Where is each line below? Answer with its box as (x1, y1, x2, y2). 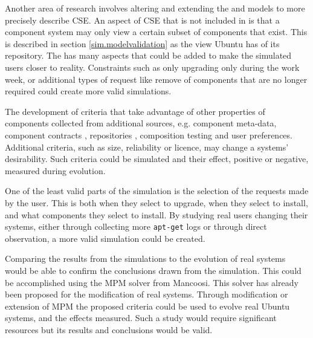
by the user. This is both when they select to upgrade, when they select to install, (5, 196, 308, 209)
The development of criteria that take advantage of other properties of (5, 105, 265, 117)
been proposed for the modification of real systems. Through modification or (5, 288, 288, 301)
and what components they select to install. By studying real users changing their (5, 208, 308, 221)
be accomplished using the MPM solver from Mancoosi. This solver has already (5, 276, 298, 288)
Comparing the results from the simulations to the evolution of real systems (5, 252, 286, 265)
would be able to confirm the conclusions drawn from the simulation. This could (5, 264, 302, 276)
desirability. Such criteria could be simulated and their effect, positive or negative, (5, 152, 309, 165)
